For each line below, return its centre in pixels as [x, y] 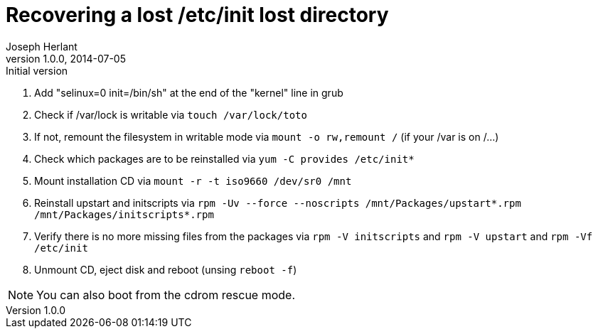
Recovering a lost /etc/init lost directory [197, 15]
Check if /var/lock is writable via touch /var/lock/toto [171, 114]
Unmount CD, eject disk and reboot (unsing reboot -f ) [166, 269]
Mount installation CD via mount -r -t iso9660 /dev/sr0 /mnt [193, 181]
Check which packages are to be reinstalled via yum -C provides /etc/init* [224, 158]
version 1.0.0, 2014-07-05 [66, 58]
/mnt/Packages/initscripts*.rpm [124, 214]
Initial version [37, 70]
